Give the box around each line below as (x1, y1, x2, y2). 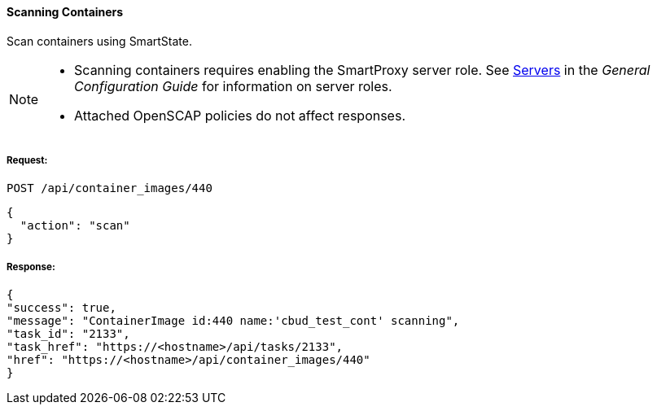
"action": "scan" (20, 219, 130, 233)
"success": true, (7, 301, 116, 315)
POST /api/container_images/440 (7, 181, 212, 195)
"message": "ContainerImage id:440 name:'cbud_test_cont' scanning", (7, 314, 460, 328)
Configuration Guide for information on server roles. (74, 77, 392, 94)
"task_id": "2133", (7, 327, 130, 341)
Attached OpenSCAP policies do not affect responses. (74, 107, 405, 124)
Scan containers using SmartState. (7, 33, 192, 48)
